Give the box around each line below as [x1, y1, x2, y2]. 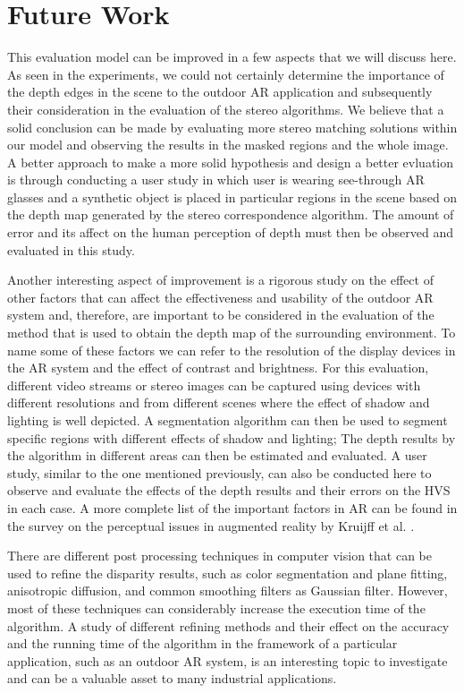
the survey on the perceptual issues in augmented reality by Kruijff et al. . [7, 516, 415, 535]
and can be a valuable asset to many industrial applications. [7, 669, 337, 688]
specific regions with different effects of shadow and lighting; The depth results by [7, 428, 456, 447]
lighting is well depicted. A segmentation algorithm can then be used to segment [7, 411, 448, 429]
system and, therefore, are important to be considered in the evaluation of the [7, 305, 434, 324]
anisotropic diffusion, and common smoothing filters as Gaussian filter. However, [7, 581, 448, 600]
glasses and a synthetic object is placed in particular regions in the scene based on [7, 187, 458, 206]
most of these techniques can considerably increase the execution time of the [7, 598, 426, 617]
